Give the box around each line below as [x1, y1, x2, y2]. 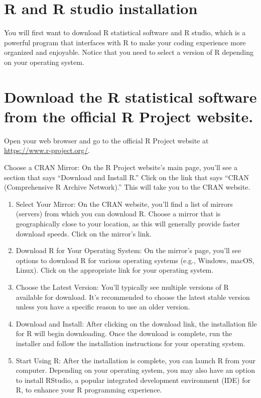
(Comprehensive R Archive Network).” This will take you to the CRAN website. [4, 182, 250, 192]
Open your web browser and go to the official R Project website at [4, 135, 209, 145]
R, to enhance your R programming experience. [16, 384, 162, 395]
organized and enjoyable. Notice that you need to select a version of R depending [4, 47, 254, 57]
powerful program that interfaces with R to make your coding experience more [4, 37, 246, 47]
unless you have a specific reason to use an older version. [16, 301, 190, 312]
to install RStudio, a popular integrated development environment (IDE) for [16, 374, 250, 385]
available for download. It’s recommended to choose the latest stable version [16, 291, 250, 302]
